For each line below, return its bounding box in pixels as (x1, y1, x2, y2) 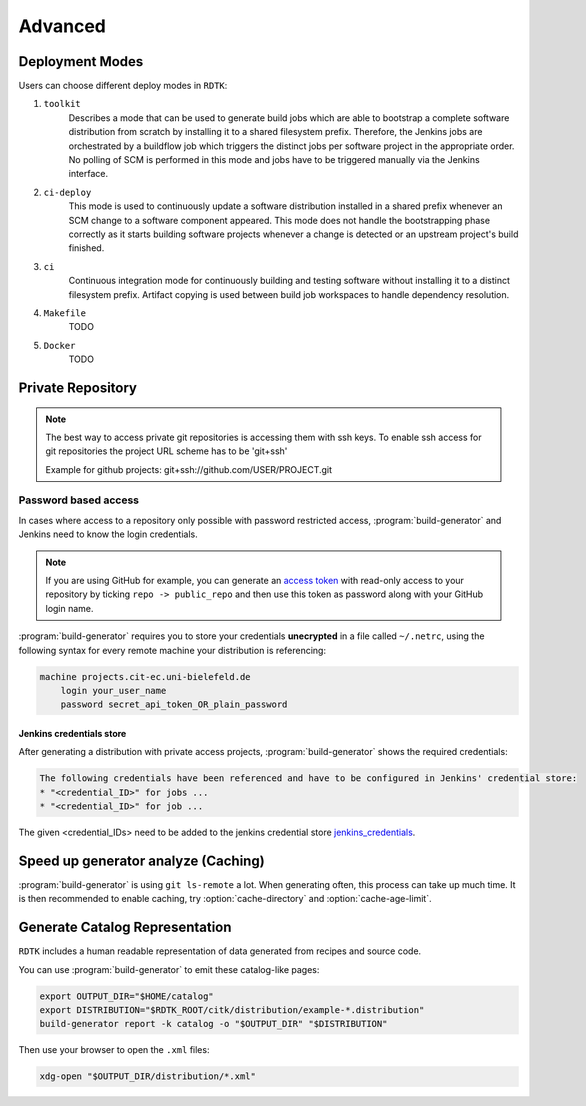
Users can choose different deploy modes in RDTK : (18, 80, 228, 92)
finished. (68, 242, 105, 254)
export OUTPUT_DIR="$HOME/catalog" (39, 990, 214, 1002)
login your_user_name (60, 685, 167, 696)
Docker (43, 340, 76, 351)
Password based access (18, 493, 140, 507)
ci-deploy (43, 186, 92, 198)
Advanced (18, 15, 107, 37)
